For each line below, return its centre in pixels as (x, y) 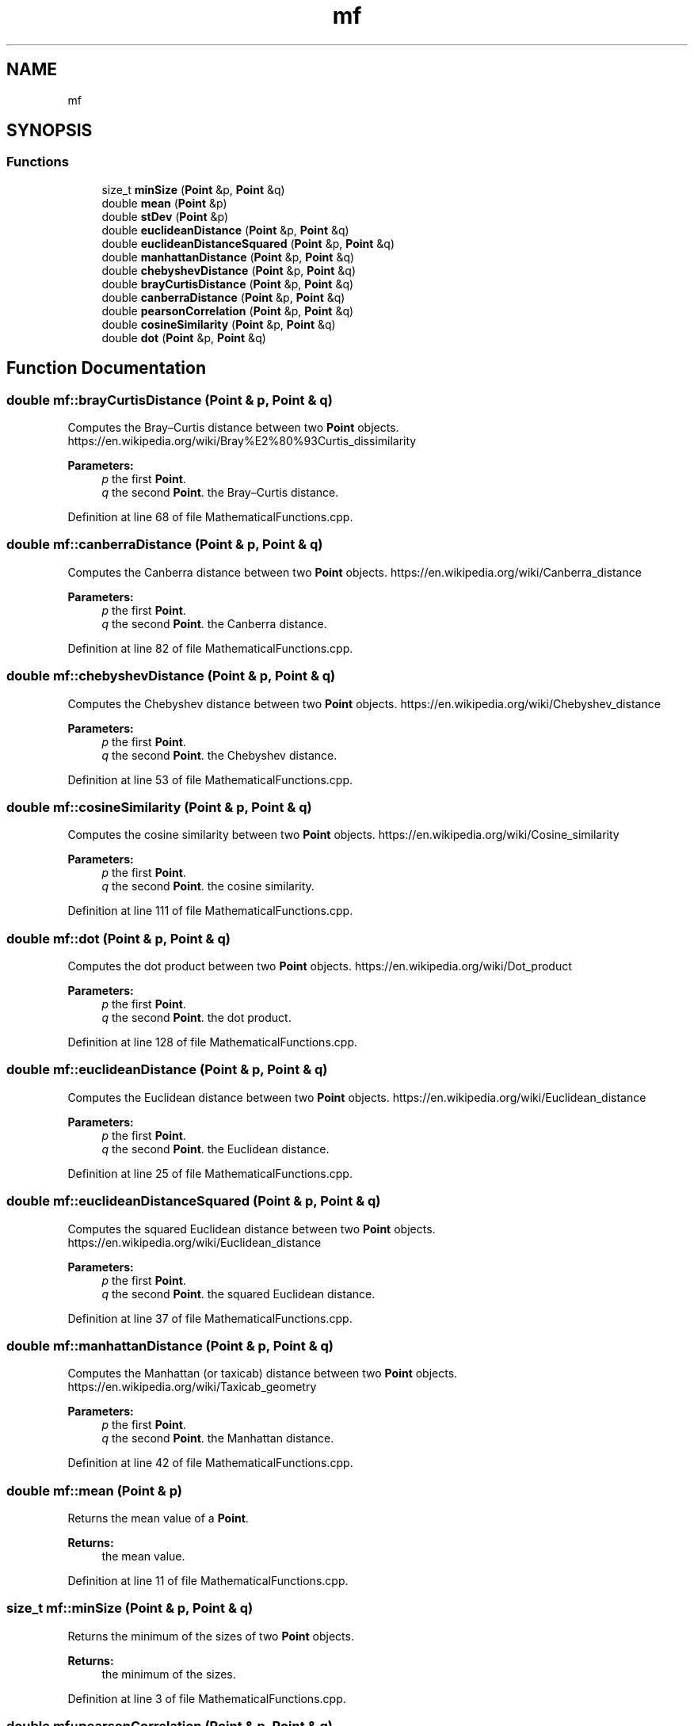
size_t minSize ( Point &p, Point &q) (193, 189)
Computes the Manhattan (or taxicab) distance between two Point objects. (263, 1374)
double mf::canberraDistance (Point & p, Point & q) (165, 545)
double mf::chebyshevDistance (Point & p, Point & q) (171, 676)
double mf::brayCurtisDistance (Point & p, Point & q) (170, 400)
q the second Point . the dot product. (196, 1018)
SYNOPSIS (50, 131)
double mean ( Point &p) (164, 203)
